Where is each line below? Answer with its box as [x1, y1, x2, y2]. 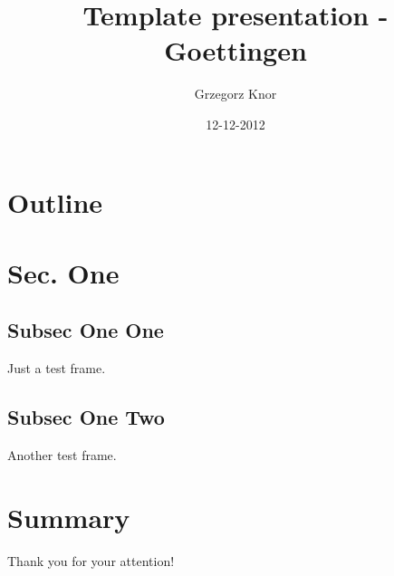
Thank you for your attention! [7, 551, 175, 570]
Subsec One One [7, 316, 164, 344]
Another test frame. [7, 446, 117, 465]
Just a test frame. [7, 359, 106, 378]
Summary [7, 498, 130, 535]
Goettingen [164, 32, 307, 69]
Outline [7, 183, 103, 220]
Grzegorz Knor [194, 84, 277, 103]
